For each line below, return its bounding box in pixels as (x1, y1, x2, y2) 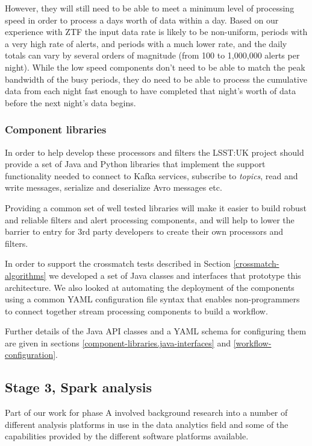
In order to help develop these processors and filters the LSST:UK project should (5, 145, 304, 158)
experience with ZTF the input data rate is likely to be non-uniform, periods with (5, 25, 308, 38)
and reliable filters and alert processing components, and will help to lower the (5, 213, 295, 226)
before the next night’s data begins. (5, 96, 136, 109)
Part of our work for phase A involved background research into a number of (5, 406, 288, 419)
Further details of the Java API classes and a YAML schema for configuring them (5, 325, 307, 337)
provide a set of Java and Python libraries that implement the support (5, 158, 266, 170)
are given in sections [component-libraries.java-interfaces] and (5, 336, 231, 349)
